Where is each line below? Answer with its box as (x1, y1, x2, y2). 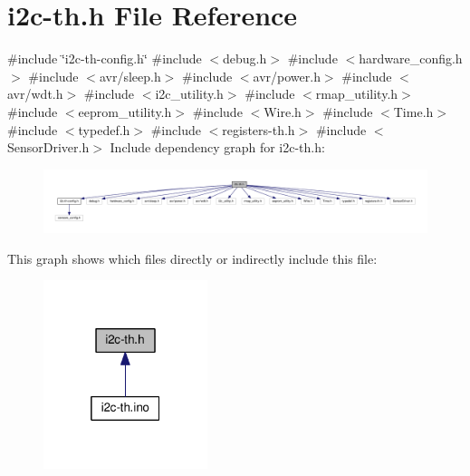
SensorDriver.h (7, 138, 90, 157)
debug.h (223, 49, 267, 68)
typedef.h (78, 120, 130, 139)
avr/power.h (253, 66, 321, 85)
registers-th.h (222, 120, 295, 139)
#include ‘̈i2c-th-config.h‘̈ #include (7, 49, 202, 68)
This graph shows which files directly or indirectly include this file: (7, 248, 378, 267)
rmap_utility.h (315, 84, 398, 103)
